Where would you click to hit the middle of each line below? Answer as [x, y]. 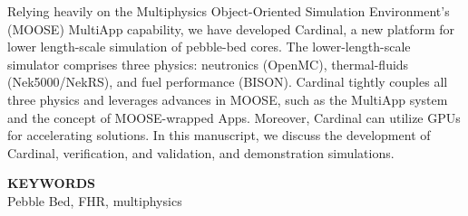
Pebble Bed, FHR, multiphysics [95, 200]
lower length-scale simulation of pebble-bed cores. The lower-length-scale [209, 47]
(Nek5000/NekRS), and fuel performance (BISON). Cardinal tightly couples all [228, 82]
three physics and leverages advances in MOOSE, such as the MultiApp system [228, 99]
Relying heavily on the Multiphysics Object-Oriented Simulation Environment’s [229, 11]
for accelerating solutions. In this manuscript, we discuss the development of [219, 135]
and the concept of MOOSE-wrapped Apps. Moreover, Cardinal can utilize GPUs [234, 117]
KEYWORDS [52, 183]
